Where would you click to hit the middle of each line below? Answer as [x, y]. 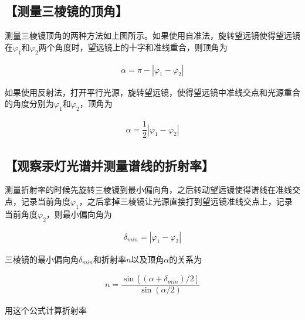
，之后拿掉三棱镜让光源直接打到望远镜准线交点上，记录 [186, 201]
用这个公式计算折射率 [46, 310]
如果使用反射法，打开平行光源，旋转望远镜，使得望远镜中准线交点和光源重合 [152, 92]
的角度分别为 [29, 103]
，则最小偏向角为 [79, 214]
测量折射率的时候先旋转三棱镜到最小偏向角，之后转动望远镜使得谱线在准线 [148, 190]
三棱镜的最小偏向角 [42, 259]
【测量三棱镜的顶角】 [66, 11]
